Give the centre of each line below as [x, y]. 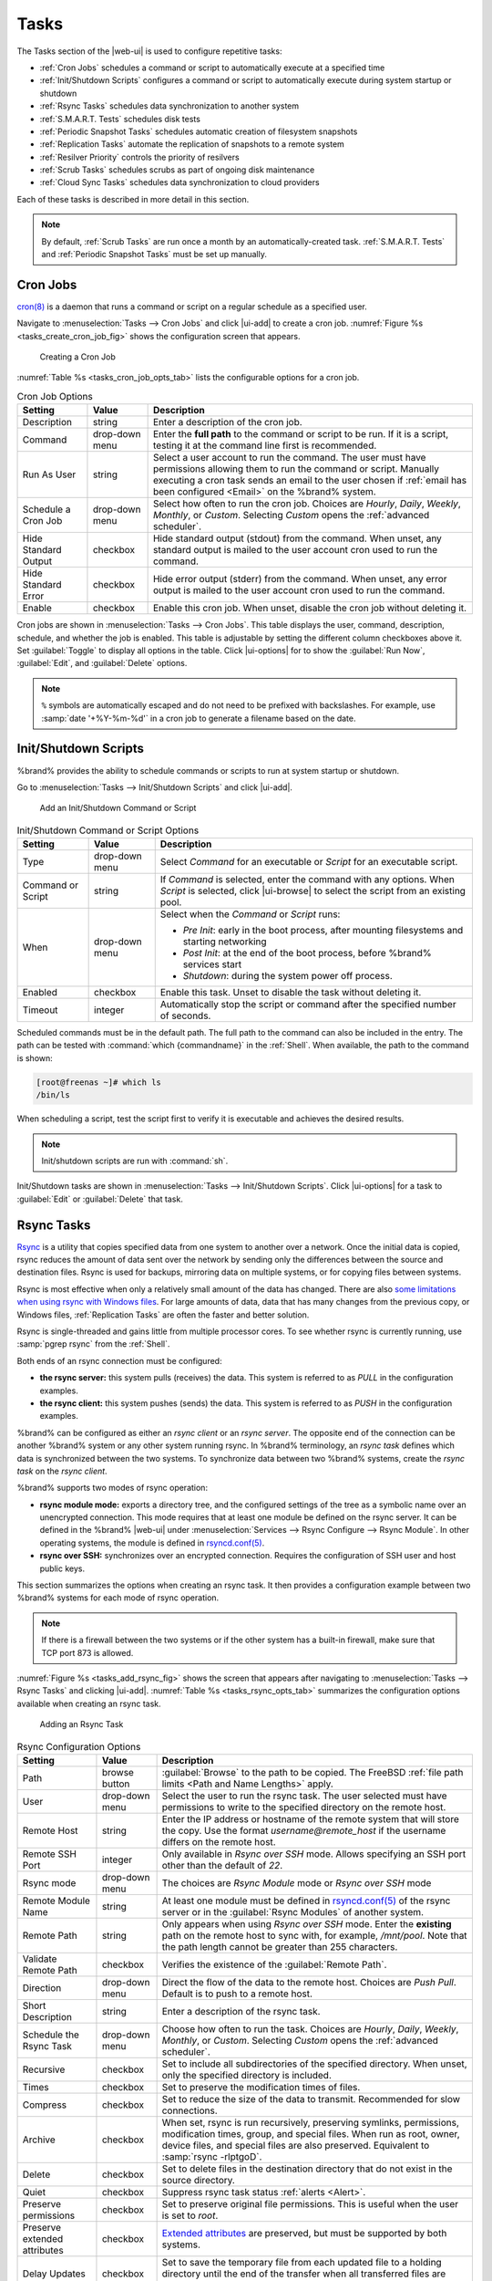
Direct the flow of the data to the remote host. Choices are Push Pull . [309, 1982]
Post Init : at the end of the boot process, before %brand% [307, 953]
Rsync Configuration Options [79, 1746]
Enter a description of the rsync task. [241, 2011]
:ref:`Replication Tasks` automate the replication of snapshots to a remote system [192, 144]
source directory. [199, 2180]
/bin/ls [53, 1095]
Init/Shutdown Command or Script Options [108, 830]
